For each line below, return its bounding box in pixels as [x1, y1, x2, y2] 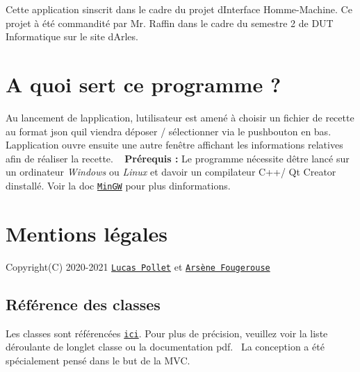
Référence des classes [6, 293, 161, 314]
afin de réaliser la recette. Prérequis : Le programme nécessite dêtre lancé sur [6, 151, 350, 165]
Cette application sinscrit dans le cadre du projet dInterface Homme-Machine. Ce [6, 2, 352, 16]
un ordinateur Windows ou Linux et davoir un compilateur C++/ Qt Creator [6, 164, 336, 179]
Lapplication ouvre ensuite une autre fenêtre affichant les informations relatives [6, 137, 343, 152]
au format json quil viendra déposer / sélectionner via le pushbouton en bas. [6, 124, 332, 138]
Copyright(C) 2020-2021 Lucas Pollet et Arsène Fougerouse [6, 259, 270, 273]
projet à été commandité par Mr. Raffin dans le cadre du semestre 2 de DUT [6, 15, 334, 30]
